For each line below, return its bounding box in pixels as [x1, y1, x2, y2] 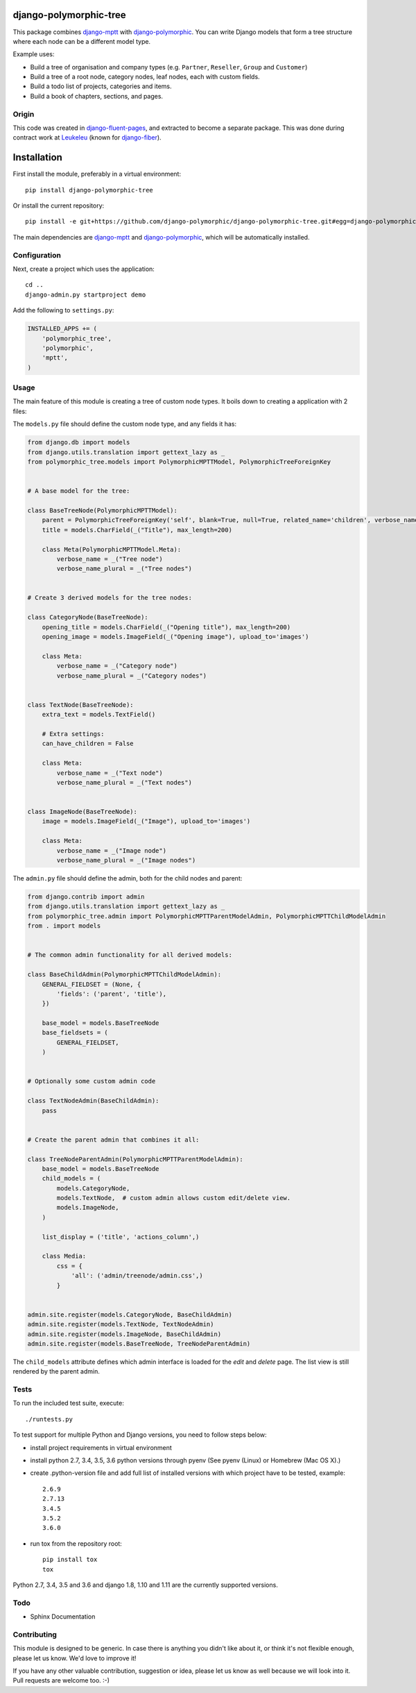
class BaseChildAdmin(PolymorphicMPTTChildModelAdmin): [27, 971, 222, 978]
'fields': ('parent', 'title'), [56, 990, 166, 998]
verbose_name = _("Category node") [56, 662, 178, 670]
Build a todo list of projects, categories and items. [30, 82, 173, 90]
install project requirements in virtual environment [30, 1443, 173, 1451]
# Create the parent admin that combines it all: [27, 1135, 200, 1144]
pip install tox [42, 1556, 98, 1564]
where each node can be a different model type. [12, 37, 151, 45]
